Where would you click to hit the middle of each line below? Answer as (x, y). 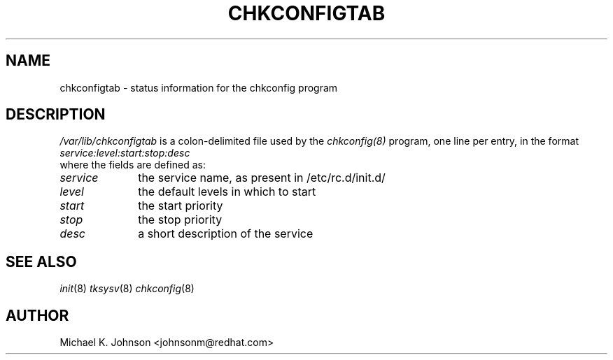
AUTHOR (37, 315)
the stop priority (180, 220)
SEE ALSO (41, 261)
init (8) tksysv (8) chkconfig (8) (127, 289)
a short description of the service (226, 234)
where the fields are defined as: (133, 165)
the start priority (181, 206)
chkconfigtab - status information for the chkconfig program (199, 87)
